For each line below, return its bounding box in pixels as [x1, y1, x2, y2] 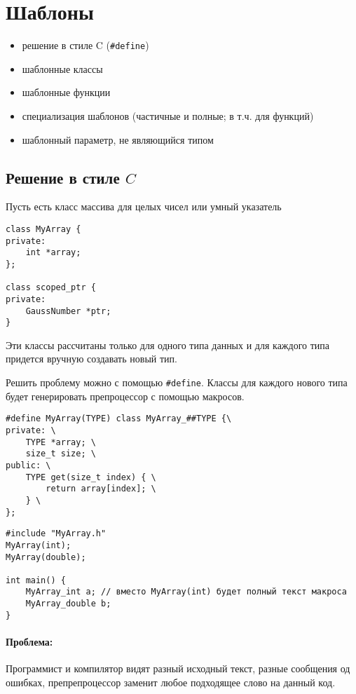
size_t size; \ [25, 449, 96, 459]
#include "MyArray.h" [6, 529, 107, 539]
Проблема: [6, 634, 53, 649]
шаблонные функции [22, 85, 111, 100]
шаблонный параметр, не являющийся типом [22, 132, 214, 147]
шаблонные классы [22, 61, 103, 76]
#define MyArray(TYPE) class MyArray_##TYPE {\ [6, 414, 232, 424]
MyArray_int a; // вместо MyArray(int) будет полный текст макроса [25, 587, 347, 597]
